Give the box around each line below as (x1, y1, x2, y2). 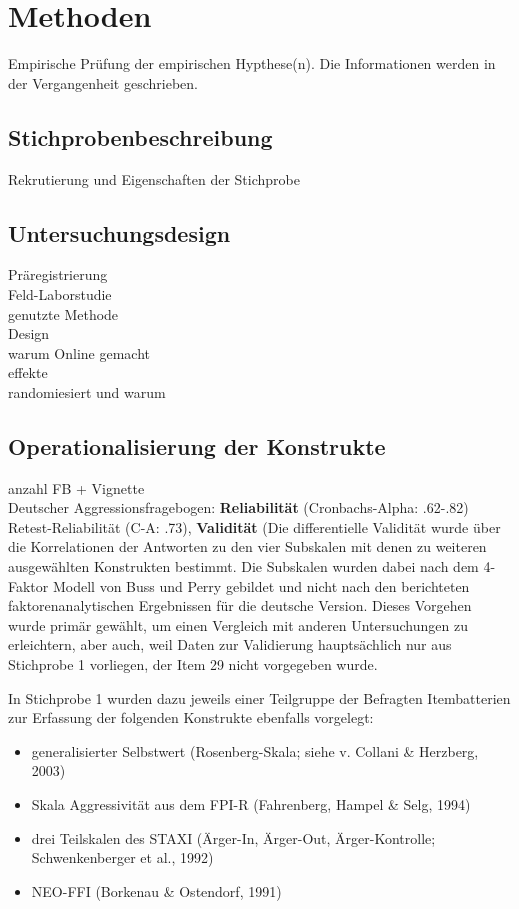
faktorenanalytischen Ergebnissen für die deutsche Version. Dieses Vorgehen (8, 595, 472, 616)
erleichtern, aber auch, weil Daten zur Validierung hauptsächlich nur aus (8, 634, 452, 655)
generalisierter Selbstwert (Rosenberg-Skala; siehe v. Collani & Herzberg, (31, 740, 479, 761)
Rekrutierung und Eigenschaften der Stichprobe (8, 168, 300, 189)
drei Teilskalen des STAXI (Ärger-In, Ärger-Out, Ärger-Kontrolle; (31, 827, 436, 848)
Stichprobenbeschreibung (8, 121, 273, 152)
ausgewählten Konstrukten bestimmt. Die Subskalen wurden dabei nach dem (8, 556, 479, 577)
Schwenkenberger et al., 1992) (31, 847, 214, 868)
